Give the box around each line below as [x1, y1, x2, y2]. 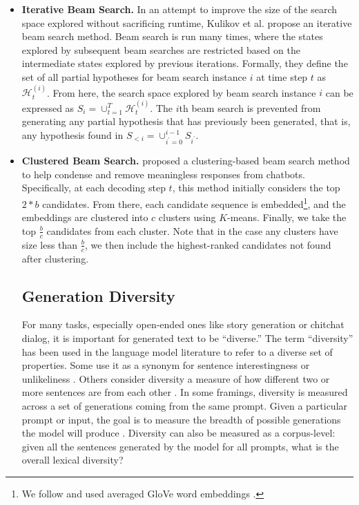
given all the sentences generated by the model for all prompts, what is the [21, 439, 339, 453]
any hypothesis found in [21, 127, 124, 142]
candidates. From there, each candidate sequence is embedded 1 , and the [42, 195, 346, 211]
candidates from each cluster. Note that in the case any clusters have [46, 223, 338, 238]
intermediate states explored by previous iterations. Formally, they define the [21, 56, 348, 70]
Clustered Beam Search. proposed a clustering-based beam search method [21, 153, 350, 168]
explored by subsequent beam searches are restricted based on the [21, 42, 300, 57]
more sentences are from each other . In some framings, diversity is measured [21, 385, 348, 399]
